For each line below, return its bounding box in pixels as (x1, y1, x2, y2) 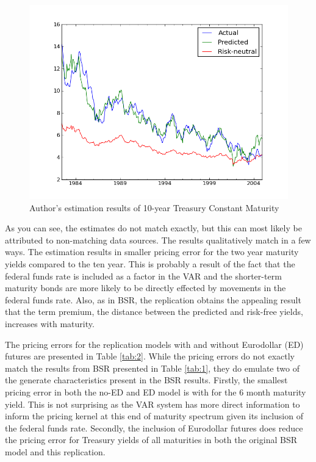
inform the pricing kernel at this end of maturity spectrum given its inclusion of (5, 410, 303, 422)
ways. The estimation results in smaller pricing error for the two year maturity (5, 245, 299, 258)
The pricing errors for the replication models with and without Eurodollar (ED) (5, 337, 304, 350)
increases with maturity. (5, 317, 95, 330)
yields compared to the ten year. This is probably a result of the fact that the (5, 257, 295, 270)
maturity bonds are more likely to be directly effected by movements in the (5, 281, 286, 294)
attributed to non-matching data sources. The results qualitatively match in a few (5, 233, 311, 246)
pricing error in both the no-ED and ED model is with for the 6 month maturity (5, 385, 306, 398)
